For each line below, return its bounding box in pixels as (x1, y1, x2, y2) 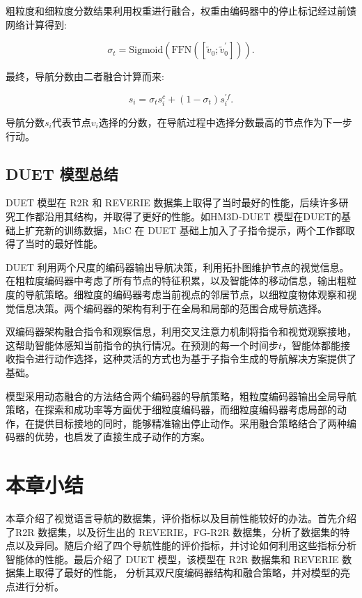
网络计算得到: (6, 17, 67, 31)
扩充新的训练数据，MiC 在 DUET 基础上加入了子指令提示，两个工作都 (24, 222, 345, 237)
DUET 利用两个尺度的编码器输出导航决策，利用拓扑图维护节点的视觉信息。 (6, 259, 349, 274)
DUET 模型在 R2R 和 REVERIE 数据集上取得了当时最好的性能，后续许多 (6, 195, 339, 210)
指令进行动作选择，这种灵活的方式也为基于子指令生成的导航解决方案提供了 (15, 351, 356, 366)
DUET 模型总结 (6, 162, 118, 184)
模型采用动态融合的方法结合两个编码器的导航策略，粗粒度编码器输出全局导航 (6, 388, 356, 403)
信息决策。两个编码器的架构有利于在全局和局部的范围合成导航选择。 (15, 300, 327, 315)
